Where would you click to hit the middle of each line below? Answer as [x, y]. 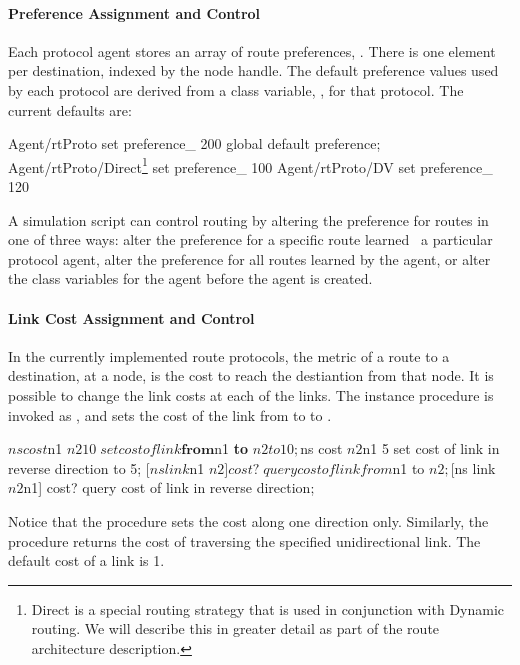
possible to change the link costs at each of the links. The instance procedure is [251, 394]
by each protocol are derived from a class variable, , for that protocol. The [236, 89]
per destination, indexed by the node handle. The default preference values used [253, 70]
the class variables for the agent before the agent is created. [190, 278]
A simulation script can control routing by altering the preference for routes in [248, 219]
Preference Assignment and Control [134, 12]
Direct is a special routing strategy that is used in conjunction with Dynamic [268, 608]
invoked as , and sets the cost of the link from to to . [170, 414]
